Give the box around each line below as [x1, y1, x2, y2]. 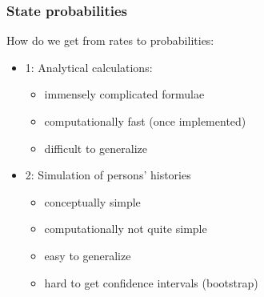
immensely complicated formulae [44, 86, 205, 102]
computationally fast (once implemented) [44, 113, 246, 129]
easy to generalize [44, 247, 131, 263]
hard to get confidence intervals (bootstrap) [44, 274, 258, 291]
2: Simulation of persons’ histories [25, 167, 191, 183]
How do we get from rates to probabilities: [6, 32, 214, 49]
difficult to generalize [44, 139, 147, 156]
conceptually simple [44, 193, 141, 210]
